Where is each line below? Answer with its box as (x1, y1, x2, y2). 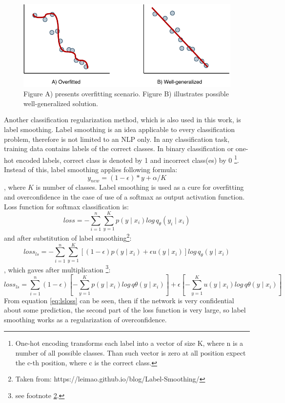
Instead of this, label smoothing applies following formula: (4, 164, 178, 174)
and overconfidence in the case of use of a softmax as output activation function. (4, 191, 245, 201)
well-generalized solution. (23, 98, 98, 108)
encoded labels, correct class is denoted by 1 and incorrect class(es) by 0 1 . (16, 153, 239, 165)
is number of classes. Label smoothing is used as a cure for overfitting (36, 182, 244, 192)
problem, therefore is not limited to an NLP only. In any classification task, (4, 134, 230, 144)
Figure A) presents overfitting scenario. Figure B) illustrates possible (23, 89, 229, 99)
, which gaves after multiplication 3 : (4, 263, 111, 274)
